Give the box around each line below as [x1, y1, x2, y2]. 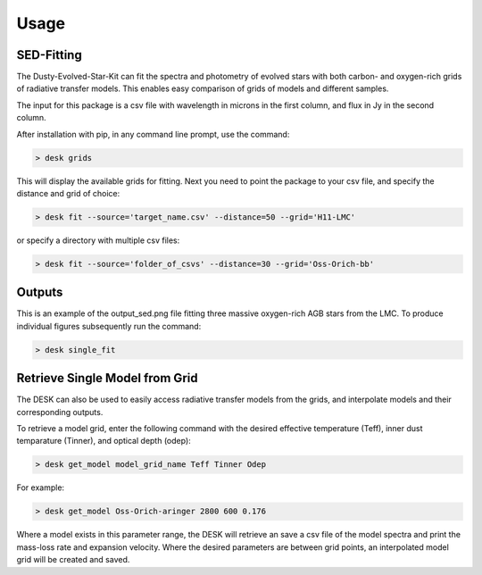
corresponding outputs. [16, 406, 104, 417]
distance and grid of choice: [16, 187, 120, 198]
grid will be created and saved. [16, 554, 130, 565]
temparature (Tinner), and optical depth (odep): [16, 436, 191, 446]
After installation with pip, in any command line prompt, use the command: [16, 129, 290, 139]
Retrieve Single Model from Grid [16, 371, 198, 386]
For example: [16, 482, 65, 493]
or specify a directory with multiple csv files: [16, 235, 180, 246]
